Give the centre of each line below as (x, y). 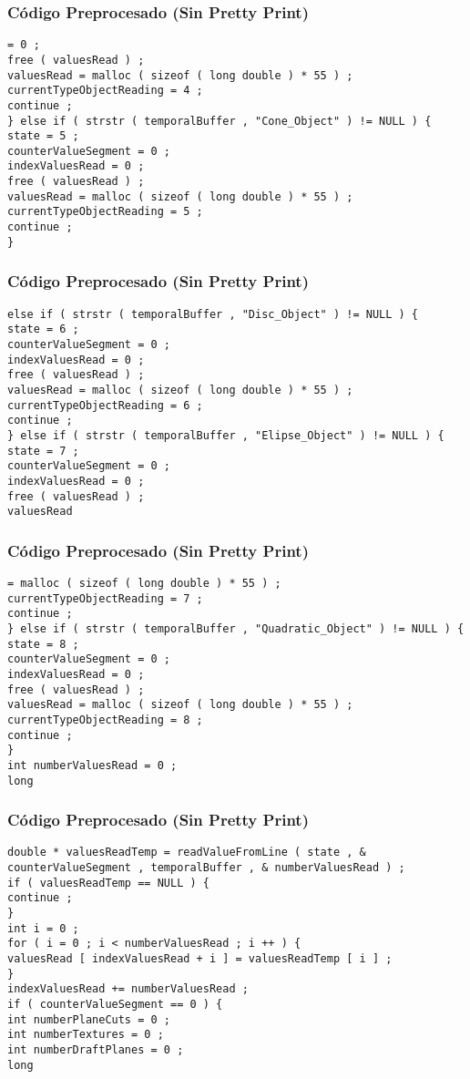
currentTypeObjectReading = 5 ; (105, 212)
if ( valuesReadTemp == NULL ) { (108, 883)
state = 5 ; (43, 136)
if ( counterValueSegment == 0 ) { (115, 1004)
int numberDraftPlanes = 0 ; (96, 1049)
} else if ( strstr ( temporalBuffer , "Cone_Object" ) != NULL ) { (220, 121)
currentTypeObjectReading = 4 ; (105, 91)
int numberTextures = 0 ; (86, 1035)
